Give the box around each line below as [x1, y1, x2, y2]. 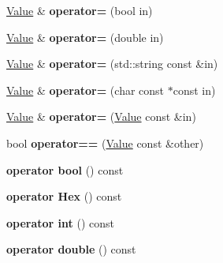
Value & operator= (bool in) [6, 2, 153, 18]
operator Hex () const [6, 188, 122, 205]
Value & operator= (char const [6, 81, 165, 98]
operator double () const [6, 241, 136, 257]
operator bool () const [6, 161, 124, 178]
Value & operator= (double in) [6, 28, 164, 45]
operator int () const [6, 214, 114, 231]
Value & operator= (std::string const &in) [6, 55, 218, 72]
